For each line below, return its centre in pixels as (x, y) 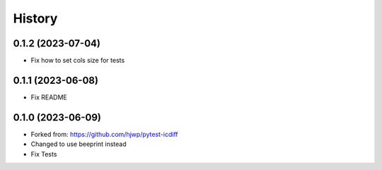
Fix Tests (44, 154)
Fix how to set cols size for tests (78, 61)
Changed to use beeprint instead (79, 144)
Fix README (49, 97)
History (35, 18)
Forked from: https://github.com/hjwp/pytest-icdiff (104, 134)
